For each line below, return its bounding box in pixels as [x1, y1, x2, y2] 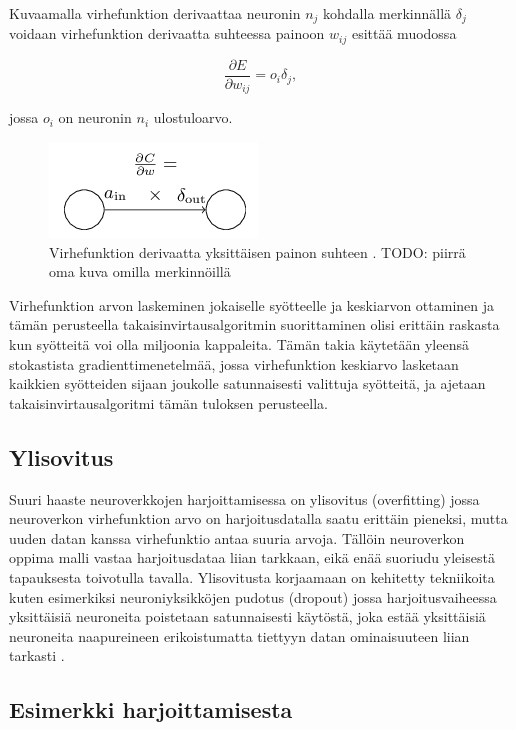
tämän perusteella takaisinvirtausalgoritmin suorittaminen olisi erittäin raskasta [9, 314, 500, 335]
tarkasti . [9, 645, 65, 666]
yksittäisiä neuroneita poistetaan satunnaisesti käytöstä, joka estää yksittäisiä [9, 606, 486, 627]
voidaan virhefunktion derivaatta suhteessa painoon [9, 23, 325, 44]
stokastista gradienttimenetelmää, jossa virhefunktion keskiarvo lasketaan [9, 353, 459, 374]
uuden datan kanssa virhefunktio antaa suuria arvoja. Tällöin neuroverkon [9, 527, 465, 548]
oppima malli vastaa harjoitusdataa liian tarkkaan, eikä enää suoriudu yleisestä [9, 547, 495, 568]
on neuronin [58, 107, 132, 128]
